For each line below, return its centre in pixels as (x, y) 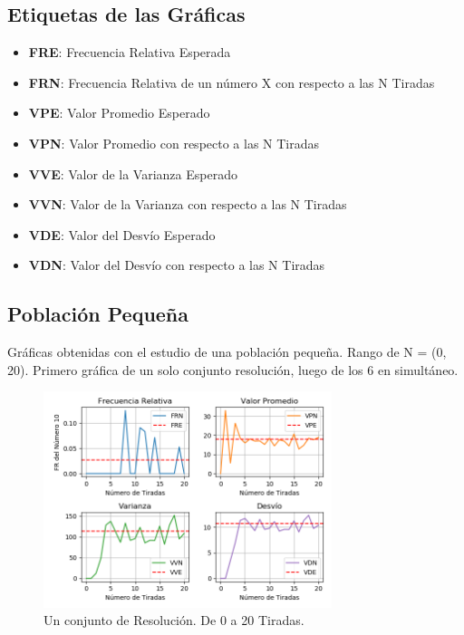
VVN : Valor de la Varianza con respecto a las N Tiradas (188, 204)
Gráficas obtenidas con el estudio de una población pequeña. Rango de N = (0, (227, 352)
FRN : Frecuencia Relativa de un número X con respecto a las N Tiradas (232, 82)
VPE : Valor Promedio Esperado (119, 113)
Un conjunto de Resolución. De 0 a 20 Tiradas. (174, 620)
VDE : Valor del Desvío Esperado (122, 234)
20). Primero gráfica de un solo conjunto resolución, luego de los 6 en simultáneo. (233, 369)
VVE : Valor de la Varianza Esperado (133, 173)
